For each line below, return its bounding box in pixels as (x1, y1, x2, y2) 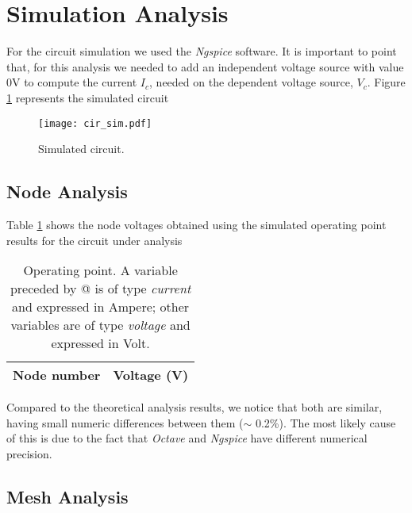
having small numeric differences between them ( (6, 414, 244, 431)
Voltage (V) (113, 366, 189, 385)
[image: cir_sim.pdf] (38, 117, 152, 129)
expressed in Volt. (51, 334, 150, 353)
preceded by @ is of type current (10, 279, 191, 298)
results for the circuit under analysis (6, 232, 183, 248)
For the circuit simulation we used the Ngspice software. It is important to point (6, 43, 397, 59)
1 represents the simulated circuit (6, 89, 169, 105)
